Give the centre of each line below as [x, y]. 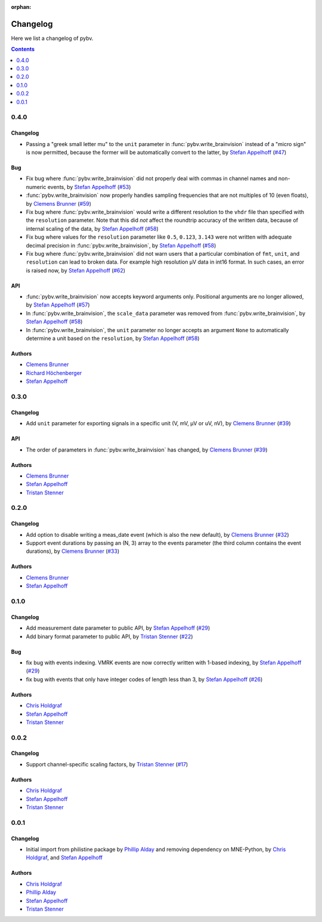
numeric [36, 187]
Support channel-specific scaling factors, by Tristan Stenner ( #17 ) [107, 764]
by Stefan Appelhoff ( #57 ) [58, 305]
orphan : [21, 7]
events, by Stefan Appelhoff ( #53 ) [89, 187]
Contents [23, 49]
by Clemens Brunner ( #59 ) [59, 203]
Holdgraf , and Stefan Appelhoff [64, 858]
